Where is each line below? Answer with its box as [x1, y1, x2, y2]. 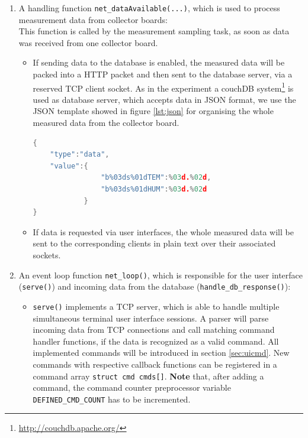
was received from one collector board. [18, 36, 158, 48]
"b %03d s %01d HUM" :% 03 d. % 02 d [101, 185, 207, 194]
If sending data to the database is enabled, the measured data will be [33, 56, 285, 69]
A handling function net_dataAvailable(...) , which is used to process [18, 2, 280, 14]
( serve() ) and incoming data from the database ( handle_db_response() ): [18, 280, 291, 293]
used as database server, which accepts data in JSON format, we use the [33, 93, 296, 105]
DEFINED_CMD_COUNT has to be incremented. [33, 392, 191, 405]
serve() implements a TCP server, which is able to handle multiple [33, 300, 280, 312]
